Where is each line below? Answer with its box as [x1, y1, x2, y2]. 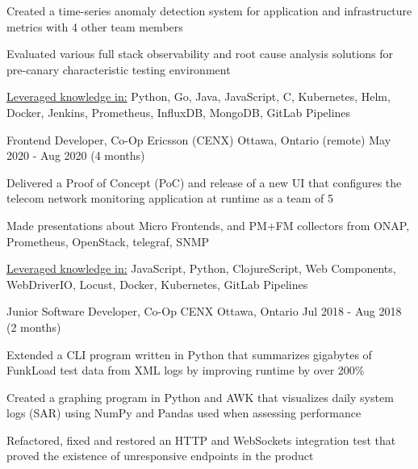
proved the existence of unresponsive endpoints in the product [6, 447, 314, 464]
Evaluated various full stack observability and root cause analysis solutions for [6, 45, 393, 62]
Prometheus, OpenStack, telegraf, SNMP [6, 232, 210, 249]
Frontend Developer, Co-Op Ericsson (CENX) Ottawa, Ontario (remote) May [6, 131, 391, 148]
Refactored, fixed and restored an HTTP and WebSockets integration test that [6, 431, 396, 448]
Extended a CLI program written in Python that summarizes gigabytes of [6, 345, 372, 362]
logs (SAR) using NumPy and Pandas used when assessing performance [6, 404, 362, 421]
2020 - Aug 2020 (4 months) [6, 147, 145, 164]
